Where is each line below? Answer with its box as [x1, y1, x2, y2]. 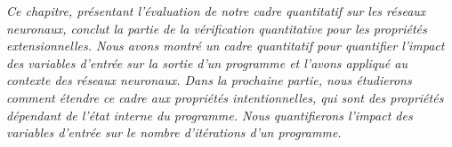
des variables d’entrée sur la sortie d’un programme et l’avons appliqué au [6, 53, 408, 72]
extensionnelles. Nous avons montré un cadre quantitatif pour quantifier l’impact [6, 36, 445, 55]
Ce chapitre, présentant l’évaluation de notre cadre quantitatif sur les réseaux [6, 2, 426, 19]
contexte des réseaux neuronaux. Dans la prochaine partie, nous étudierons [6, 71, 412, 89]
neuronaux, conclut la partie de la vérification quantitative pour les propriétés [6, 19, 427, 37]
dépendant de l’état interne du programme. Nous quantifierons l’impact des [6, 105, 413, 124]
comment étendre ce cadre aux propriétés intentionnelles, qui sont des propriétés [6, 88, 444, 106]
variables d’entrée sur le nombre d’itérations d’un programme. [6, 123, 342, 142]
